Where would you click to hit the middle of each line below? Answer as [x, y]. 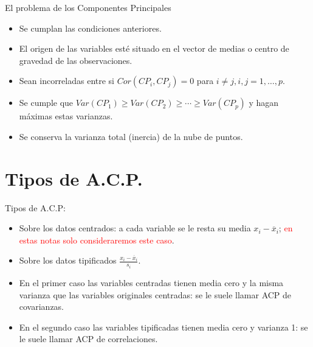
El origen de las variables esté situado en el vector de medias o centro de [154, 48]
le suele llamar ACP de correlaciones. [88, 339]
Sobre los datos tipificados [68, 260]
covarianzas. [42, 307]
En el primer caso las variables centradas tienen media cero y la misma [151, 282]
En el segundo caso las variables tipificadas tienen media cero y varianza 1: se [163, 327]
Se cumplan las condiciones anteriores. [90, 28]
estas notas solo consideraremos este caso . [97, 240]
